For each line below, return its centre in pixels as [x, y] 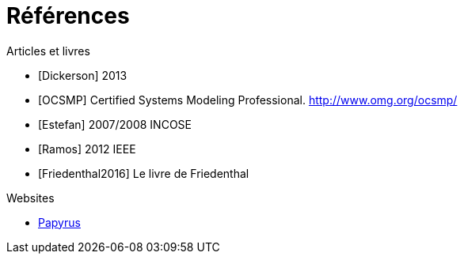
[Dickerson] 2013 [83, 75]
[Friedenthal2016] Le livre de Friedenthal [144, 173]
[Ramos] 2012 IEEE [87, 149]
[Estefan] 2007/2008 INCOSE [115, 124]
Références [68, 16]
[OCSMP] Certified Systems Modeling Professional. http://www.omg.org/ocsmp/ [248, 100]
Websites [30, 198]
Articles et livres [48, 51]
